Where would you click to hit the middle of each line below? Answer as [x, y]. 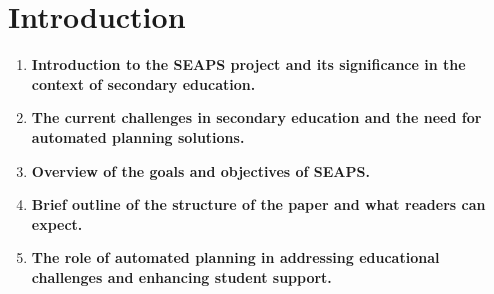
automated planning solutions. [138, 136]
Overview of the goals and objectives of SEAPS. [200, 170]
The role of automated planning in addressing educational [235, 257]
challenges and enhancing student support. [181, 276]
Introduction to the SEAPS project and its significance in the [248, 64]
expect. [57, 223]
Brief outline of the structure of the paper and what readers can [258, 204]
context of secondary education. [143, 83]
